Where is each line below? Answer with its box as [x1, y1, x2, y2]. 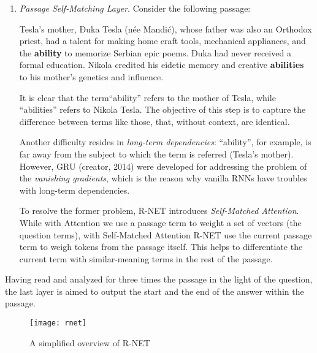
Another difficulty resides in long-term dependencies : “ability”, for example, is [19, 135, 311, 148]
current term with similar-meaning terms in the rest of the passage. [19, 252, 273, 265]
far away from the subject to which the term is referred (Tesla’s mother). [19, 147, 294, 160]
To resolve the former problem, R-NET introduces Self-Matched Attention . [19, 204, 299, 217]
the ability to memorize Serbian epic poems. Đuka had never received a [19, 46, 291, 59]
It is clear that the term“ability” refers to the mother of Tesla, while [19, 91, 276, 104]
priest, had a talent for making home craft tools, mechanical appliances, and [19, 34, 306, 47]
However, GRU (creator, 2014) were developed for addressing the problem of [19, 159, 307, 172]
